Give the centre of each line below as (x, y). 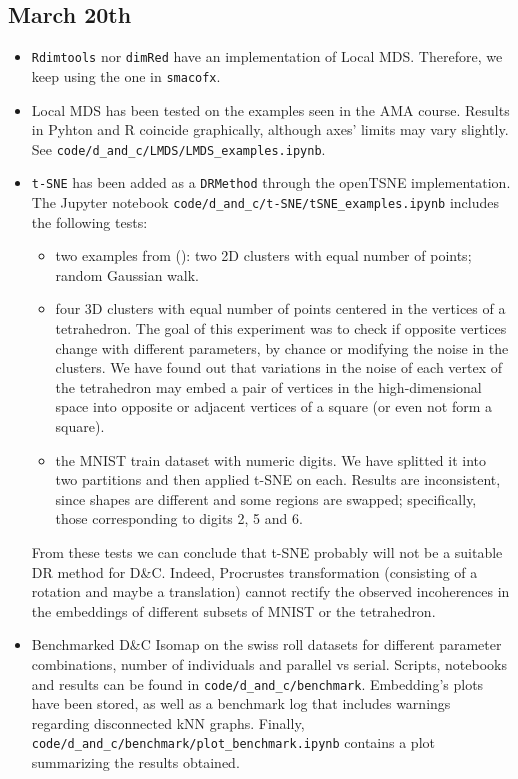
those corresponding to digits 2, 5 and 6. (179, 518)
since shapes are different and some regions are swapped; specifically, (266, 498)
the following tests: (89, 221)
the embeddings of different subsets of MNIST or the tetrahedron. (233, 610)
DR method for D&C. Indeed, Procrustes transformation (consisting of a (254, 571)
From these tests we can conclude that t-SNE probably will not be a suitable (267, 551)
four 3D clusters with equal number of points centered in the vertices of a (280, 308)
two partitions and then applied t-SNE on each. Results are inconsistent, (278, 479)
